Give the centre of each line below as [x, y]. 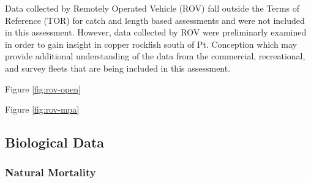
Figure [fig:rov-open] [43, 88]
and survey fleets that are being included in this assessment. [118, 68]
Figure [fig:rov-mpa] [42, 109]
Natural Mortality [51, 172]
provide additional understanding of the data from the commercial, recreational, [155, 56]
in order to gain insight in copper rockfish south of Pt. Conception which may [151, 44]
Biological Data [55, 142]
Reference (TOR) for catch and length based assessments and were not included [155, 20]
